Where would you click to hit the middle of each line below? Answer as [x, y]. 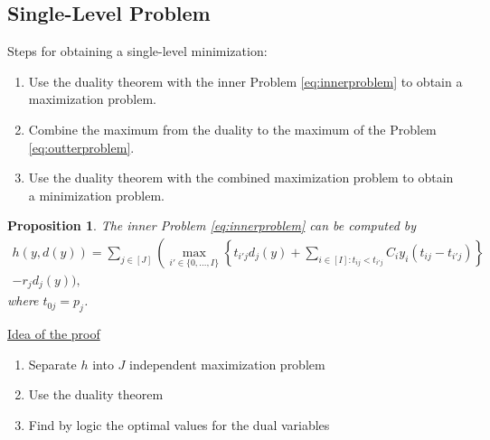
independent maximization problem [227, 364]
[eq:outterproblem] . [81, 147]
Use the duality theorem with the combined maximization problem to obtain [241, 178]
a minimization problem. [96, 195]
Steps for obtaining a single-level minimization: [137, 51]
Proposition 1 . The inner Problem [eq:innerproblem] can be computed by [212, 225]
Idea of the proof [54, 334]
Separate [52, 364]
